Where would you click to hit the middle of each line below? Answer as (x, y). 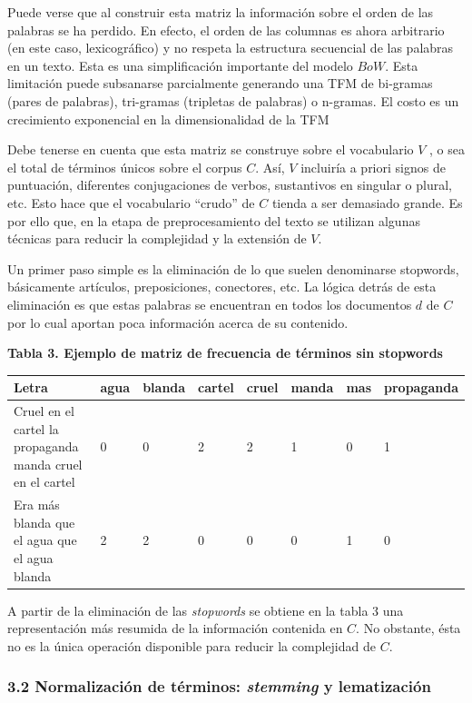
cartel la (36, 428)
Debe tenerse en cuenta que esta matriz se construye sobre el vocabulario (211, 149)
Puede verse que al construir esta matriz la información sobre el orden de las (221, 12)
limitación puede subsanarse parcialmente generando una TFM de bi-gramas (220, 83)
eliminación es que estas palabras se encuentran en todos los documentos (210, 304)
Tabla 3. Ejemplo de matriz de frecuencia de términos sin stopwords (225, 353)
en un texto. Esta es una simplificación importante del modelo (180, 65)
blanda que (44, 522)
